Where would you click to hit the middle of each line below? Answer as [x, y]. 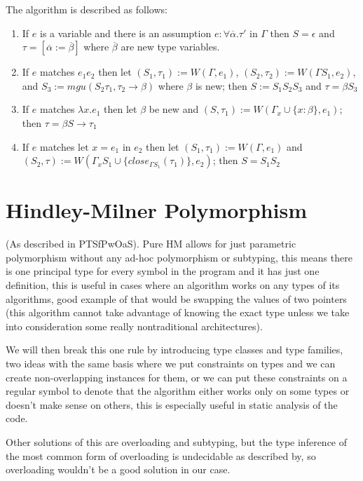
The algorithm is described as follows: [87, 9]
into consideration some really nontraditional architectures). [134, 326]
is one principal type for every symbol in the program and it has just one [163, 271]
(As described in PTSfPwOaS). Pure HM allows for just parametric [151, 244]
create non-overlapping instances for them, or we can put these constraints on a [177, 377]
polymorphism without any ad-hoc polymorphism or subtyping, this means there [179, 257]
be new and [174, 109]
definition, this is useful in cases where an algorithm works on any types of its [173, 285]
